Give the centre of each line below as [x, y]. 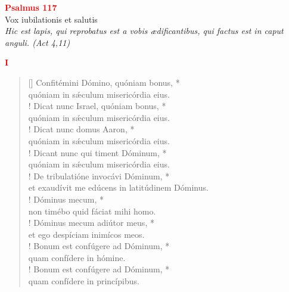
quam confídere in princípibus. [84, 281]
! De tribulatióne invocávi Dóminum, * [99, 175]
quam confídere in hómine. [77, 257]
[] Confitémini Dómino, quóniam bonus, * [104, 82]
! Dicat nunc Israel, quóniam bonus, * [97, 106]
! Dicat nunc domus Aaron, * [81, 129]
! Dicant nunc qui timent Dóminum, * [97, 152]
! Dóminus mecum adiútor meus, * [91, 223]
